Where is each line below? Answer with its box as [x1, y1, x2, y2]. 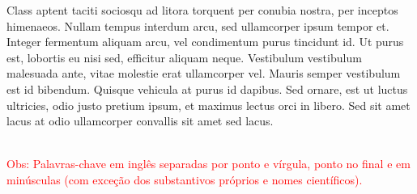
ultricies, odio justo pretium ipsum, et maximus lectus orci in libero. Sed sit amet [6, 96, 411, 113]
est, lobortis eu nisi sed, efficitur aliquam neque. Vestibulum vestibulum [6, 48, 362, 65]
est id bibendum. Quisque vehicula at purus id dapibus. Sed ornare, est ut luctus [6, 80, 408, 97]
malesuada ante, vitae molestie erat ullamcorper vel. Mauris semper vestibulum [6, 65, 401, 82]
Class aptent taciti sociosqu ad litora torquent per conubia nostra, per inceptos [6, 2, 398, 18]
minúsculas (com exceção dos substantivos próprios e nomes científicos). [6, 171, 363, 188]
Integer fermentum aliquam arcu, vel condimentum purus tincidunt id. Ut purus [6, 33, 404, 50]
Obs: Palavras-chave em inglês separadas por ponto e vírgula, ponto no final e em [6, 155, 411, 172]
